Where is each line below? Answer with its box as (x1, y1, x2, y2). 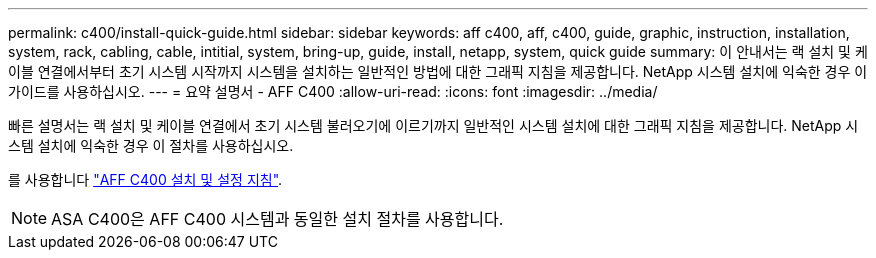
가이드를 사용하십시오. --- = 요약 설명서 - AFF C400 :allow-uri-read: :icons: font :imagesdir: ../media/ (8, 83, 658, 100)
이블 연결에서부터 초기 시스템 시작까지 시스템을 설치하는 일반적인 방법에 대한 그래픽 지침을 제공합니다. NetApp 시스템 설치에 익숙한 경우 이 (8, 63, 868, 80)
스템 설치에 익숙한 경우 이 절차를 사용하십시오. (8, 137, 294, 154)
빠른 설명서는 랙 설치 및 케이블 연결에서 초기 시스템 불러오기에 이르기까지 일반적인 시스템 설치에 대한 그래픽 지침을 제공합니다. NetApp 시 (8, 117, 859, 134)
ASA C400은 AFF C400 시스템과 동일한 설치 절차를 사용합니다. (51, 209, 504, 229)
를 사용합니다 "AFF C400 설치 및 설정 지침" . (8, 171, 283, 188)
